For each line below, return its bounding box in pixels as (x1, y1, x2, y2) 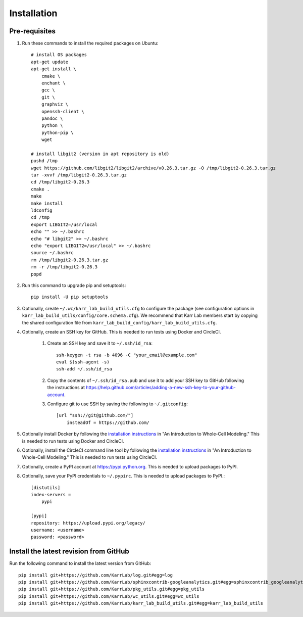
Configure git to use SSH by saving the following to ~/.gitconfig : (47, 401, 188, 407)
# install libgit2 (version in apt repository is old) (31, 151, 170, 157)
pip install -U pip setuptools (31, 294, 109, 300)
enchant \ (41, 80, 66, 86)
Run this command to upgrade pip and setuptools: (22, 282, 126, 288)
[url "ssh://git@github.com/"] (56, 412, 134, 418)
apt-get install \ (31, 66, 77, 72)
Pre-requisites (9, 27, 56, 35)
